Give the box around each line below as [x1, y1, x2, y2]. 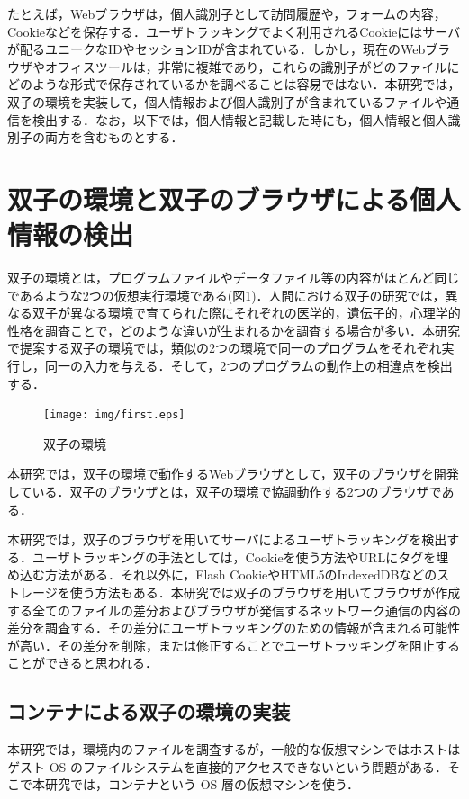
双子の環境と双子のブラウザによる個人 [7, 180, 461, 217]
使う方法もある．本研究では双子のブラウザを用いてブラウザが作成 [69, 583, 461, 602]
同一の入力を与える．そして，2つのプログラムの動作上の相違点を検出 [44, 356, 453, 375]
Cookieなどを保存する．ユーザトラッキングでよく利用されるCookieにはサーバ [7, 22, 461, 40]
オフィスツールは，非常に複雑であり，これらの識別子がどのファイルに [44, 57, 460, 76]
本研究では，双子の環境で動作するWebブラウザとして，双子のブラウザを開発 [7, 464, 459, 483]
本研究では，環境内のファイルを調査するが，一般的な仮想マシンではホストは [7, 740, 461, 759]
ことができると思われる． [7, 653, 158, 672]
